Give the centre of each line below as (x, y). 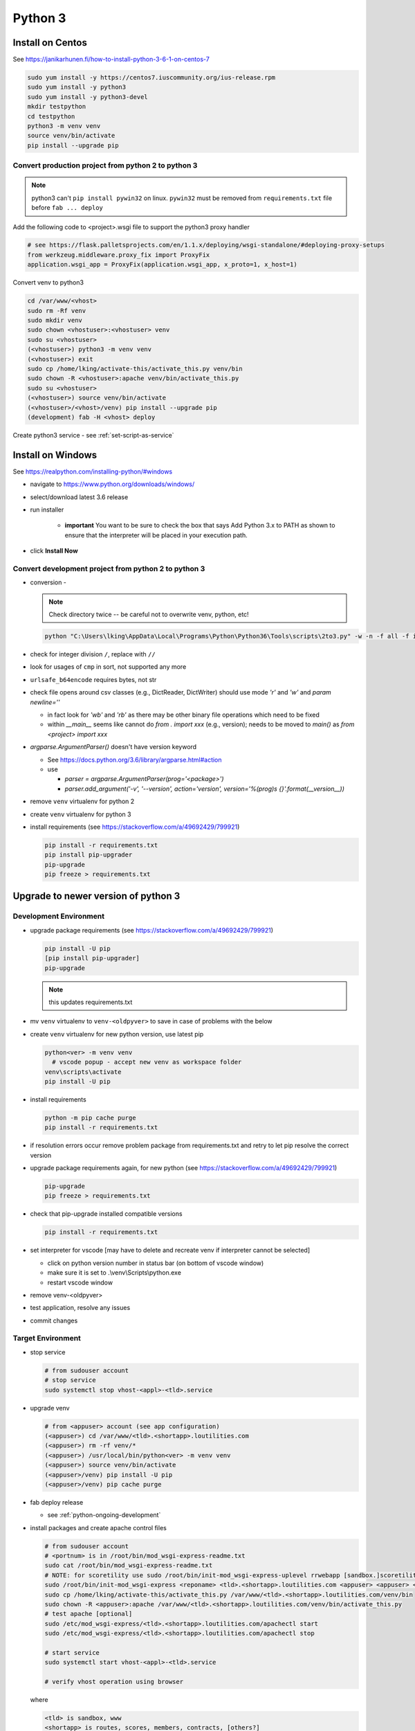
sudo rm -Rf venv (57, 311)
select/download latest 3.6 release (79, 497)
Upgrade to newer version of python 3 (96, 896)
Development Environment (59, 916)
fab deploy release (57, 1502)
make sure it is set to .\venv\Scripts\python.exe (114, 1273)
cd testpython (51, 116)
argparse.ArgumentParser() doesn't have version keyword (113, 747)
